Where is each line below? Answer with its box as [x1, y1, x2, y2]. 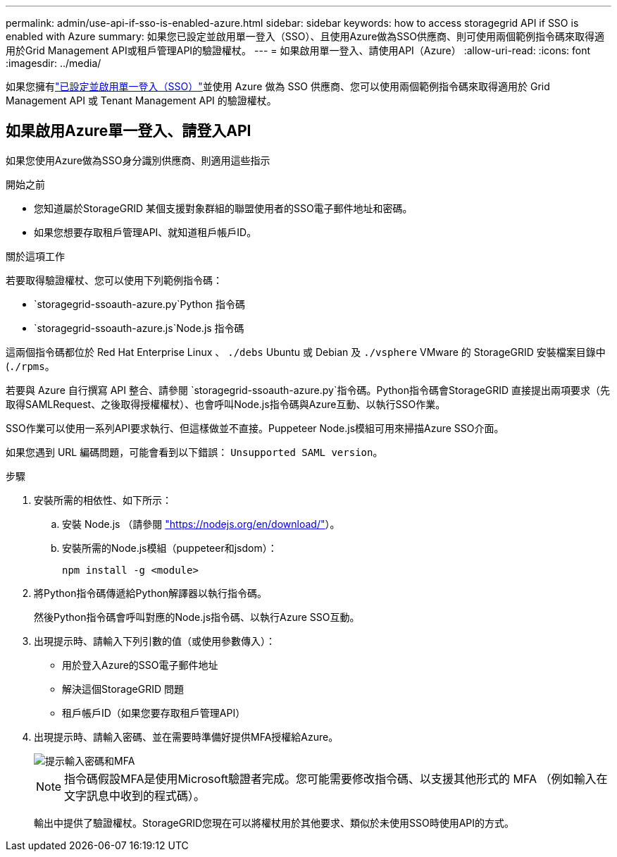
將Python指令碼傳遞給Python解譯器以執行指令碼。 [34, 586, 268, 599]
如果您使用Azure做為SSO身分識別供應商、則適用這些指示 [6, 154, 270, 166]
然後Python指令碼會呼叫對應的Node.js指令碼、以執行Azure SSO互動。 [34, 610, 360, 623]
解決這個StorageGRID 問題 [62, 682, 184, 695]
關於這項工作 [6, 249, 65, 262]
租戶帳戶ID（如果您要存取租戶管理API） [62, 706, 246, 719]
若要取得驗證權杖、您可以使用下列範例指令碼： [6, 273, 223, 286]
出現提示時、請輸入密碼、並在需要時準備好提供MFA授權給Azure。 [34, 730, 339, 743]
